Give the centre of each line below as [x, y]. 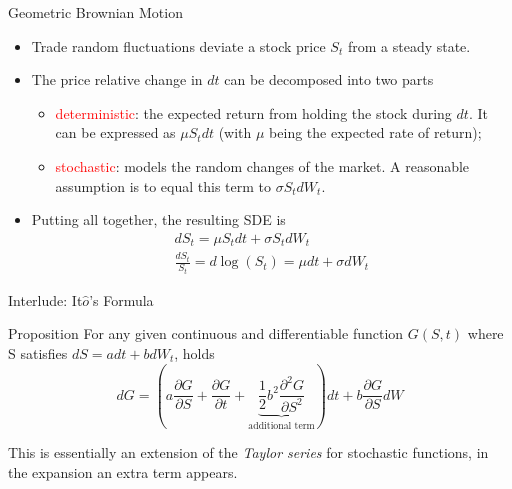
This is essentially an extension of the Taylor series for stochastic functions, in [248, 452]
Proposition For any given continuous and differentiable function [206, 333]
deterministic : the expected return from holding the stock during [253, 112]
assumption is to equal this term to [163, 185]
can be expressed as [115, 132]
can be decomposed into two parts [329, 79]
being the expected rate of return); [375, 132]
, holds [194, 352]
